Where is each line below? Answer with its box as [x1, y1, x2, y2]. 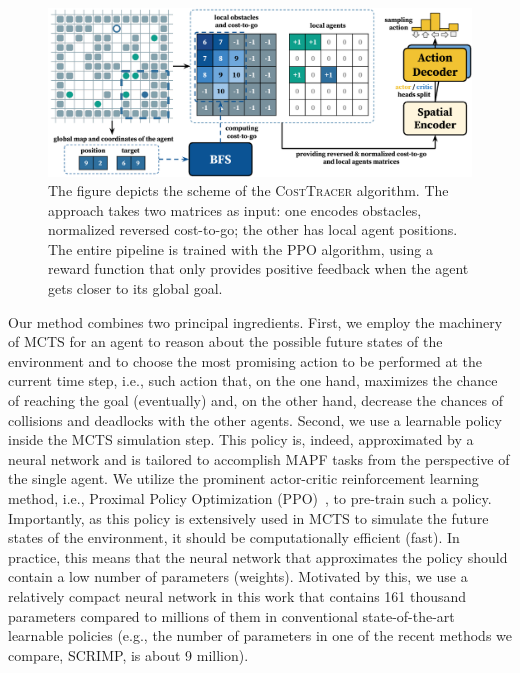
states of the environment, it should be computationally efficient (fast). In [8, 527, 460, 548]
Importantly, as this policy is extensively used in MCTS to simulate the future [8, 507, 489, 528]
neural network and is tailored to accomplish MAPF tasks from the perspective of [8, 448, 510, 469]
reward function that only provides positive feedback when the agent [48, 258, 469, 279]
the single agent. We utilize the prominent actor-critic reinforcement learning [8, 468, 479, 489]
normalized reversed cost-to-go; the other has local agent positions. [48, 219, 458, 240]
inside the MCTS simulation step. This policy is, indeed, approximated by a [8, 429, 474, 450]
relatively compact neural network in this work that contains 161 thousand [8, 585, 467, 606]
